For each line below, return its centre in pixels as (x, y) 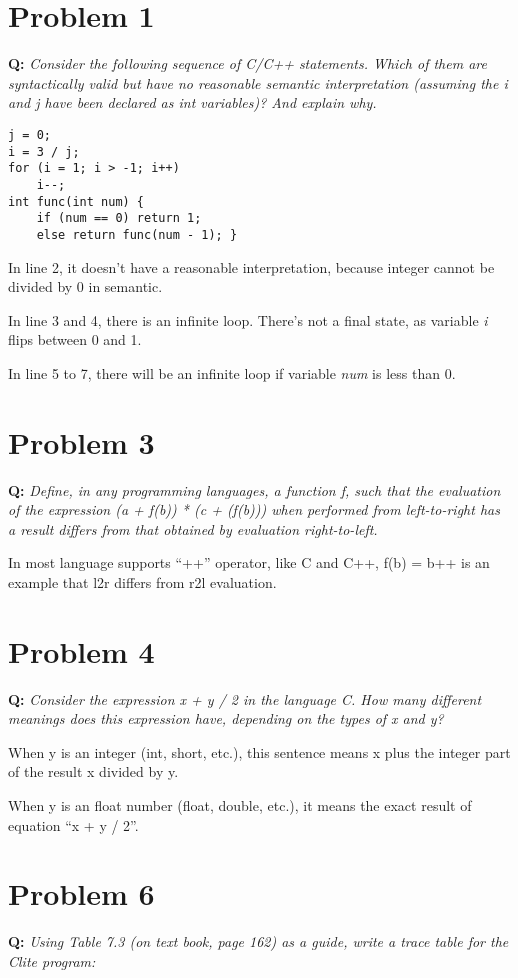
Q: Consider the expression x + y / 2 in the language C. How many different (245, 698)
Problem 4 (81, 650)
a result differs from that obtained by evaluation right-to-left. (193, 528)
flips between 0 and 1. (75, 339)
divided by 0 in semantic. (85, 286)
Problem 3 (81, 441)
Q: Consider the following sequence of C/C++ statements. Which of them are (247, 63)
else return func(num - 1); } (137, 234)
